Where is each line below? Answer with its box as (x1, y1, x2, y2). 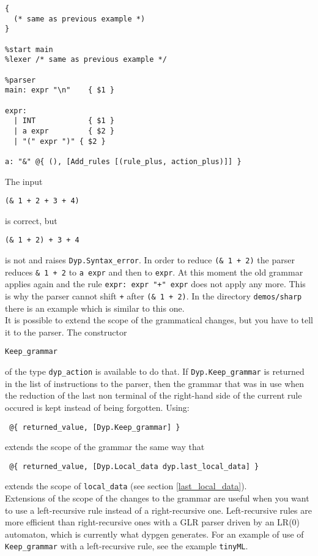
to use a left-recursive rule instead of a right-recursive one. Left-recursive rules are (5, 503, 312, 516)
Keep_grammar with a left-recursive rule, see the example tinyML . (5, 539, 248, 552)
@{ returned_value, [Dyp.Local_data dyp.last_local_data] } (9, 462, 259, 471)
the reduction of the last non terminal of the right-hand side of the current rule (5, 389, 302, 402)
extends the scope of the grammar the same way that (5, 440, 205, 453)
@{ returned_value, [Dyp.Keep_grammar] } (9, 423, 180, 432)
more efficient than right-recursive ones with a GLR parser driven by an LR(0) (5, 516, 300, 528)
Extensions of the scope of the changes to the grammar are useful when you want (5, 492, 309, 505)
